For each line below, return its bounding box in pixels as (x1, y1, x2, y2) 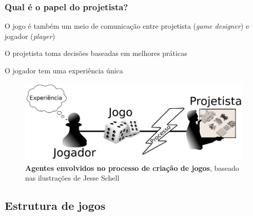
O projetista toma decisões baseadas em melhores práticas (5, 48, 187, 58)
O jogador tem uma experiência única (5, 65, 123, 75)
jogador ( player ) (5, 30, 55, 41)
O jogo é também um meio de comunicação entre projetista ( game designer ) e (5, 21, 249, 31)
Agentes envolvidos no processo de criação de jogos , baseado (25, 162, 239, 173)
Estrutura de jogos (5, 198, 106, 213)
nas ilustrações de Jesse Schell (25, 172, 120, 183)
